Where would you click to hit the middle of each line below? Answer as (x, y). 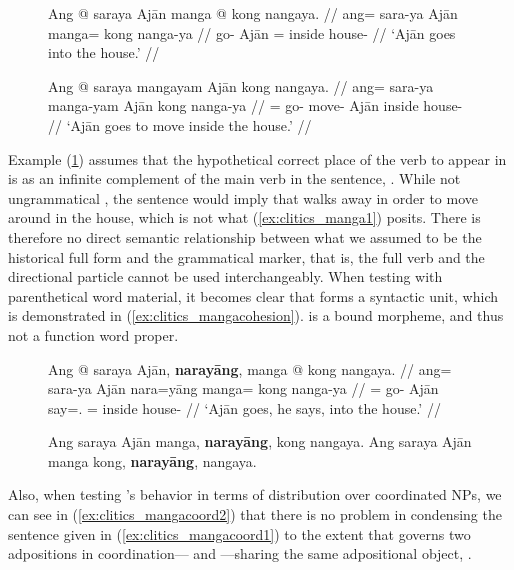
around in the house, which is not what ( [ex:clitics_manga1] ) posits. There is (244, 217)
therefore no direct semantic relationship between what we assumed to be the (245, 236)
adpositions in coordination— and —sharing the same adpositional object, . (240, 553)
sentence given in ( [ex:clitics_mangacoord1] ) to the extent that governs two (239, 533)
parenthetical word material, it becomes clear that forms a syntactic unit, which (253, 295)
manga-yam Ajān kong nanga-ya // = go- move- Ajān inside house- (255, 105)
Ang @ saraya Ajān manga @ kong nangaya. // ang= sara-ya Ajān (253, 13)
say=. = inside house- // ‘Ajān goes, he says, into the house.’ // (244, 407)
